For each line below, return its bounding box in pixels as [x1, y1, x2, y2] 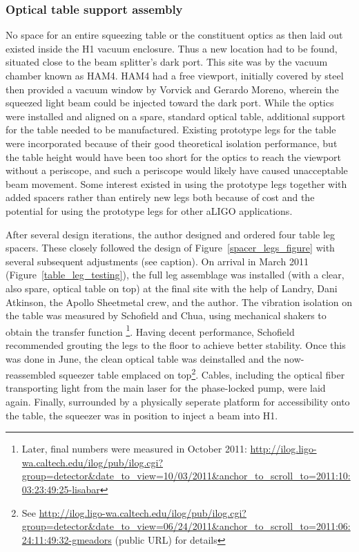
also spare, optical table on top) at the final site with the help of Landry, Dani [6, 280, 338, 295]
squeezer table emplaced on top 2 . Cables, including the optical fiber [59, 365, 345, 381]
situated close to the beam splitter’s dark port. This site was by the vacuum [6, 55, 328, 69]
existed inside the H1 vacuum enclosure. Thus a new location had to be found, [6, 41, 338, 55]
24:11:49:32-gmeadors [21, 532, 112, 546]
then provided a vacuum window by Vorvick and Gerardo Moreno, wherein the [6, 82, 339, 96]
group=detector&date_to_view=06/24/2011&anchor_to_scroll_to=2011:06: [21, 519, 351, 533]
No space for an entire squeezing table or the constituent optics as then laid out [6, 28, 343, 42]
